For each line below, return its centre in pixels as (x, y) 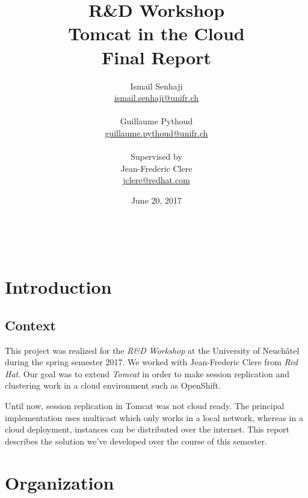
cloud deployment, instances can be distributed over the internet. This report (147, 429)
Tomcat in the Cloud (156, 33)
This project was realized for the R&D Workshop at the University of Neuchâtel (152, 350)
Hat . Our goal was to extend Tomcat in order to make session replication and (147, 373)
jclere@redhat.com (156, 180)
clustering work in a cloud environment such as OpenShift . (113, 385)
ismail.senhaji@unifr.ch (156, 98)
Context (30, 325)
